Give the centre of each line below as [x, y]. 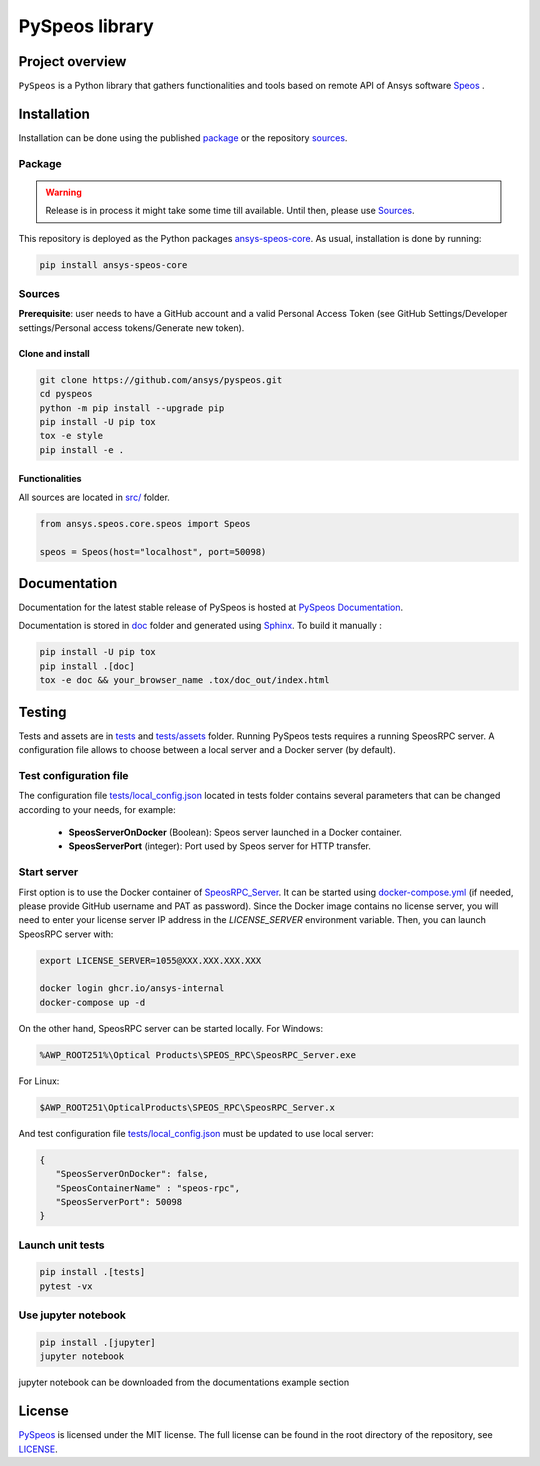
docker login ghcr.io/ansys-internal [132, 988]
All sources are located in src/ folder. [94, 497]
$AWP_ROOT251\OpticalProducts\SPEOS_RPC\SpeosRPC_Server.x [187, 1107]
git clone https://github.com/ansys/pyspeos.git [161, 379]
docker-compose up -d [92, 1002]
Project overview [72, 61]
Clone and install [54, 353]
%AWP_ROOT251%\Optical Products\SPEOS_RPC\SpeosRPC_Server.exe [198, 1054]
